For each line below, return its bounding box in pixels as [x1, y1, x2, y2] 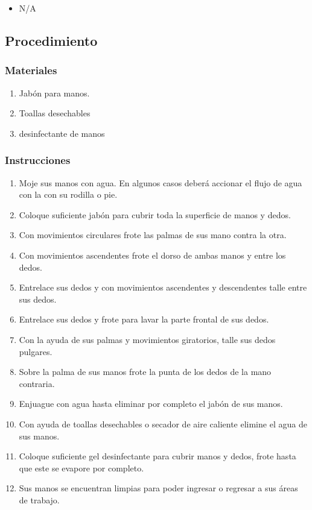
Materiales [5, 63, 57, 78]
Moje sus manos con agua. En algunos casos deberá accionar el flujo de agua [19, 176, 302, 189]
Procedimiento [5, 31, 98, 49]
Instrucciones [5, 153, 71, 168]
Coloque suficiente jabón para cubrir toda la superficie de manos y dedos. [19, 208, 291, 221]
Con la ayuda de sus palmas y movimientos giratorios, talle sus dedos [19, 333, 276, 345]
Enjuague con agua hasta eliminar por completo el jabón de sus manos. [19, 397, 283, 410]
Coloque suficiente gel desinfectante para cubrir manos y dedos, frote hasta [19, 450, 296, 462]
